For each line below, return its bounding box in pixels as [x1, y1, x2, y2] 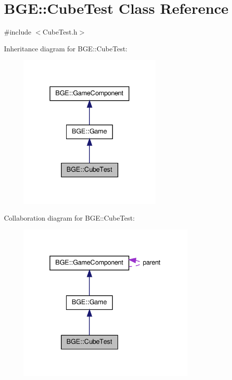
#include [4, 27, 32, 37]
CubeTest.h [42, 27, 77, 37]
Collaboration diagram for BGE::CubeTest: [4, 212, 135, 223]
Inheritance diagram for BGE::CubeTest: [4, 43, 127, 53]
